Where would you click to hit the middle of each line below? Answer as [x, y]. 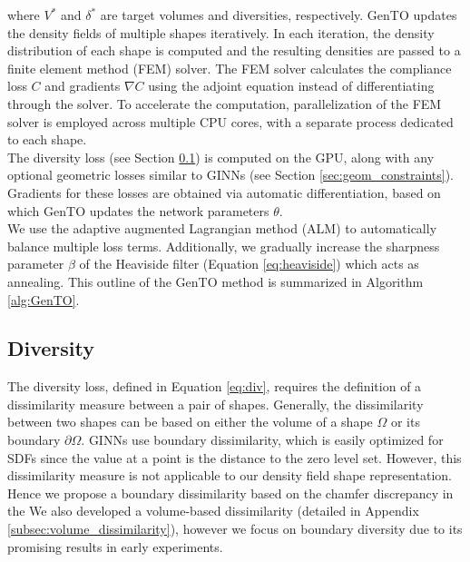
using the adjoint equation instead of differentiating [291, 86]
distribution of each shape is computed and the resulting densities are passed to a [234, 50]
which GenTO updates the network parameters [138, 210]
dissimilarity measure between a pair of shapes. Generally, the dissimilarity [215, 404]
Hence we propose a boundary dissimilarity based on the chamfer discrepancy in [230, 493]
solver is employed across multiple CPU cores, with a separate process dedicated [230, 121]
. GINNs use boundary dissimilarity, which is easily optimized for [262, 440]
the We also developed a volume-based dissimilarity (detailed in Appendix [213, 511]
